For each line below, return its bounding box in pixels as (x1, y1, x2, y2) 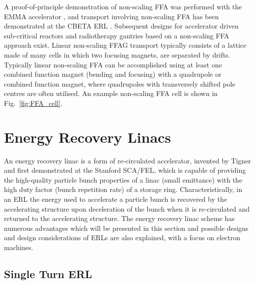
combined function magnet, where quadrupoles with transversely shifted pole (4, 78, 235, 89)
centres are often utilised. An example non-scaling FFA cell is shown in (4, 88, 218, 98)
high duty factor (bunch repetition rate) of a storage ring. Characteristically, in (4, 184, 243, 194)
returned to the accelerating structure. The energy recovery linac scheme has (4, 213, 235, 223)
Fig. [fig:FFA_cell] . (4, 97, 63, 108)
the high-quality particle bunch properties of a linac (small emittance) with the (4, 174, 242, 185)
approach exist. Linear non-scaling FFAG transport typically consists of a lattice (4, 40, 247, 50)
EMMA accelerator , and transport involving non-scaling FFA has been (4, 11, 219, 21)
